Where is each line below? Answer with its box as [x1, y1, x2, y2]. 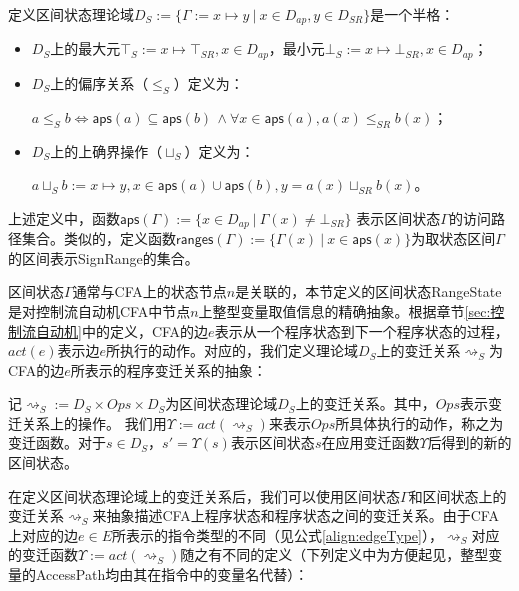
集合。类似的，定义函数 [21, 228, 176, 249]
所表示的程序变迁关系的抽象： [70, 359, 267, 380]
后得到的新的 [427, 432, 512, 453]
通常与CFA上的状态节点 [72, 281, 227, 302]
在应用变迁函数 [321, 432, 420, 453]
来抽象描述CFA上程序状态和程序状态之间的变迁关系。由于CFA [92, 505, 499, 526]
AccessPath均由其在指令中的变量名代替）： [35, 564, 309, 585]
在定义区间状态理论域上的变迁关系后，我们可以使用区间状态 [8, 485, 400, 506]
